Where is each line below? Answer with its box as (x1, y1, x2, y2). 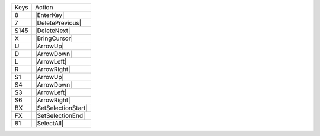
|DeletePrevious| (34, 19, 82, 26)
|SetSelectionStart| (34, 104, 88, 112)
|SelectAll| (34, 120, 64, 127)
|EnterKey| (34, 11, 65, 19)
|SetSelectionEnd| (34, 112, 85, 120)
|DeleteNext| (34, 26, 71, 35)
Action (34, 4, 53, 11)
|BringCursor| (34, 34, 73, 42)
